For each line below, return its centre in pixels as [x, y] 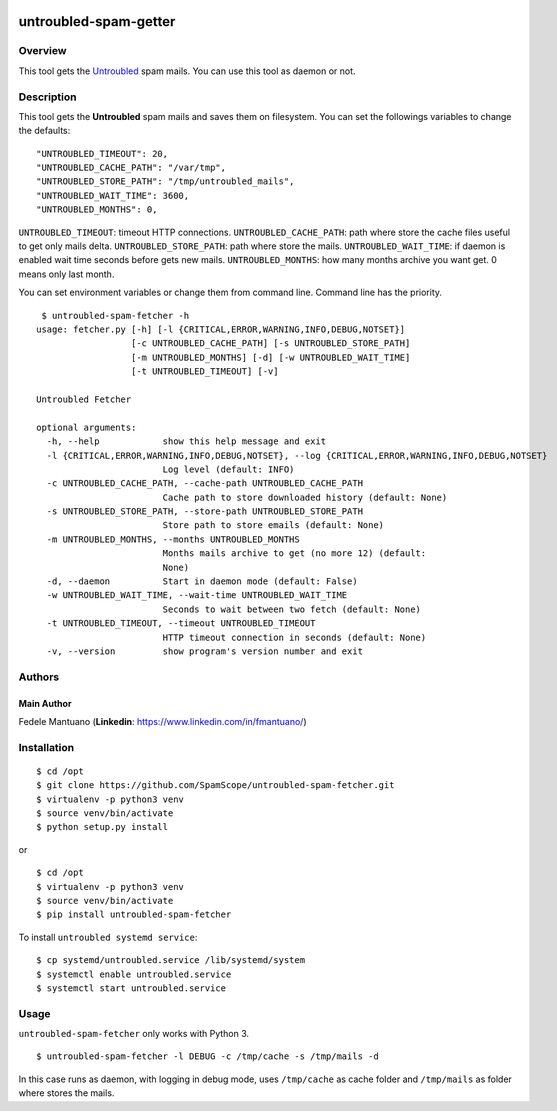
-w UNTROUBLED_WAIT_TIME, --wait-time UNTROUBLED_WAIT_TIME [197, 595]
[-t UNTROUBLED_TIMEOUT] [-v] [204, 371]
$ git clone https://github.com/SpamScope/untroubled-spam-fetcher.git [215, 785]
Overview [42, 51]
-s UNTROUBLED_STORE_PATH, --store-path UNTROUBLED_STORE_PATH [205, 511]
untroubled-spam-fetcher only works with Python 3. [134, 1034]
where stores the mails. [66, 1093]
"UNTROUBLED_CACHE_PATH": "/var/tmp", [131, 168]
